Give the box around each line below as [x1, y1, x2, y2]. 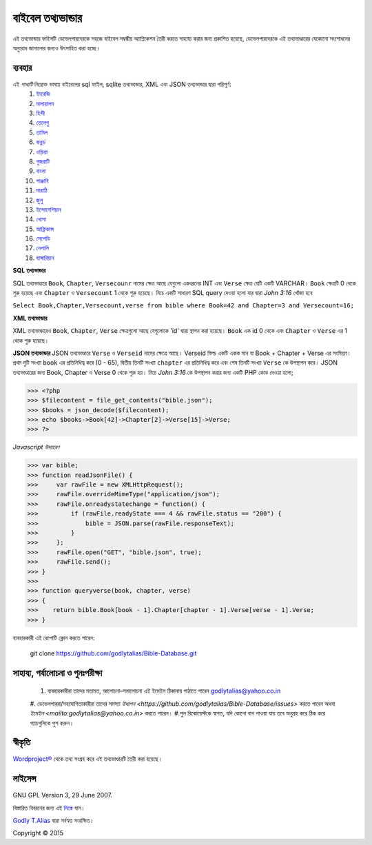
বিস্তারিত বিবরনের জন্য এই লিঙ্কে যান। [12, 804, 85, 812]
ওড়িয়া [36, 147, 48, 156]
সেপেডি [36, 234, 51, 243]
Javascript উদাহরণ [12, 443, 60, 451]
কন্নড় [36, 138, 46, 146]
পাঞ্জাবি [36, 176, 49, 185]
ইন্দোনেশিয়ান [36, 205, 61, 214]
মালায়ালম [36, 99, 54, 108]
